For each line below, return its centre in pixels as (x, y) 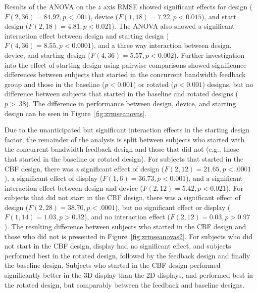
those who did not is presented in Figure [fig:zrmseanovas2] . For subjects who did (128, 236)
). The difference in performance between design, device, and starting (131, 103)
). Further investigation (209, 55)
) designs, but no (228, 84)
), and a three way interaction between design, (161, 45)
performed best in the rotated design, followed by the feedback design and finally (127, 255)
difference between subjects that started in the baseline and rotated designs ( (121, 94)
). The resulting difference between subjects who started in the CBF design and (125, 227)
